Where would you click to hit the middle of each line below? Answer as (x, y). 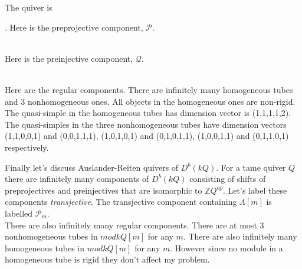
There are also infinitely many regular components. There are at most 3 (134, 225)
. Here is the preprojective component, (74, 27)
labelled (19, 213)
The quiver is (29, 7)
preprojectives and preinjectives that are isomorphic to (104, 190)
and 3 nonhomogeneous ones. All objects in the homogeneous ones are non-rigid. (150, 101)
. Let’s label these (255, 190)
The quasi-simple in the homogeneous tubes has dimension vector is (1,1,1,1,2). (148, 113)
